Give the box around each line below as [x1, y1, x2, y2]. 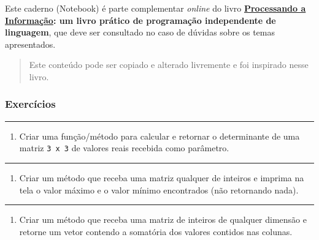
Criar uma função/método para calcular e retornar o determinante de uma [19, 129, 300, 142]
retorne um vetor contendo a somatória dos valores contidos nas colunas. [19, 225, 293, 238]
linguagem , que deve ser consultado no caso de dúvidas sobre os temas [5, 26, 275, 39]
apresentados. [5, 37, 56, 50]
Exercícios [5, 96, 56, 111]
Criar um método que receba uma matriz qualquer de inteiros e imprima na [19, 171, 304, 184]
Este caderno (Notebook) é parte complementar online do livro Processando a [5, 2, 306, 14]
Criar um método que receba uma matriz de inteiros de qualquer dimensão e [19, 213, 307, 226]
